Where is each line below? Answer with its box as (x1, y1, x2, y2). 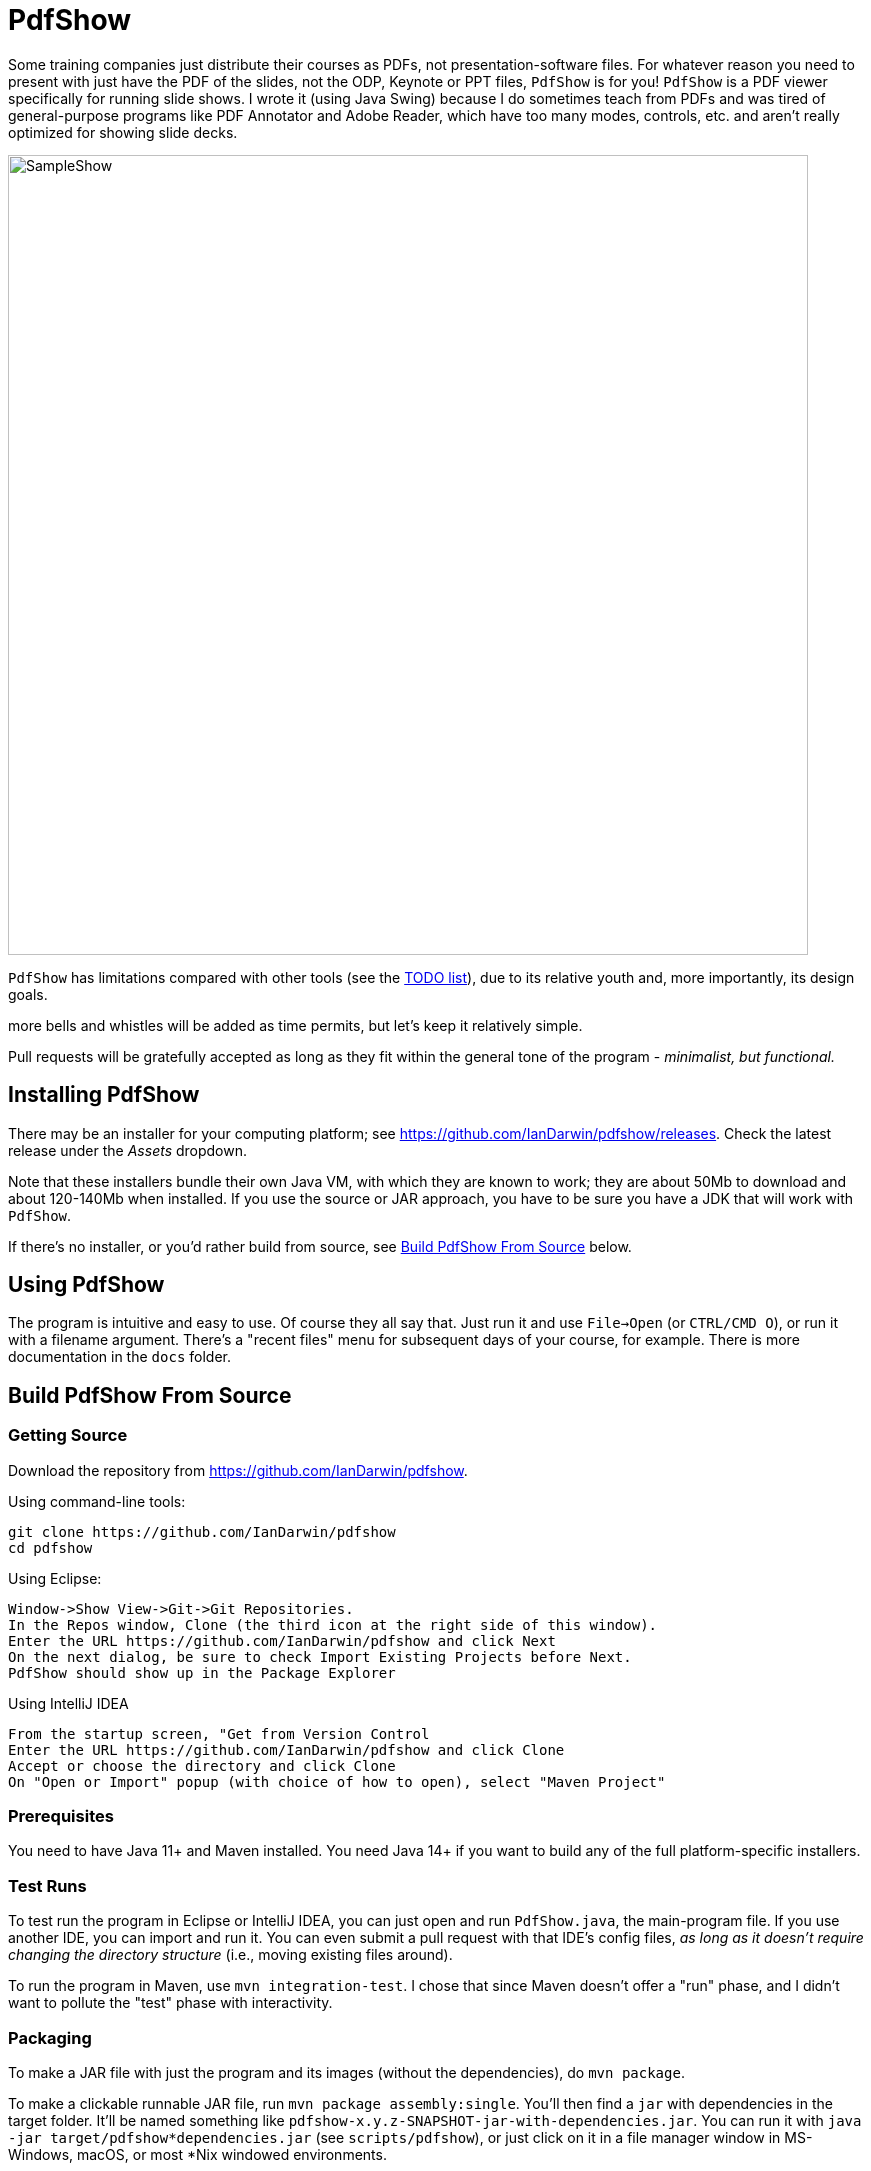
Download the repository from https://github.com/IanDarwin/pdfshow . (8, 1461, 468, 1479)
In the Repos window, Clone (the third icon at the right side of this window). (8, 1616, 658, 1633)
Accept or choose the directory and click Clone (8, 1757, 396, 1774)
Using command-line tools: (8, 1492, 186, 1510)
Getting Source (8, 1425, 128, 1446)
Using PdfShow (8, 1272, 165, 1298)
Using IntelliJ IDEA (8, 1694, 129, 1712)
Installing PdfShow (8, 1082, 200, 1108)
